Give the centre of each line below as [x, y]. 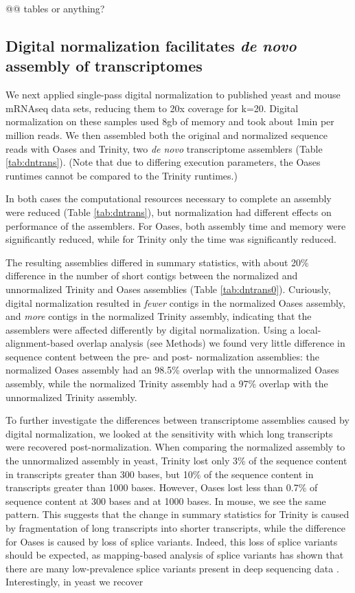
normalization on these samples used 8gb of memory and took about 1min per [170, 121]
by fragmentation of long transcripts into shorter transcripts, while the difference [175, 528]
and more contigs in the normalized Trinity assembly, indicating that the [159, 316]
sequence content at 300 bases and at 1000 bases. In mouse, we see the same [166, 500]
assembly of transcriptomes [104, 66]
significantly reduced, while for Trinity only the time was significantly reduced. [171, 239]
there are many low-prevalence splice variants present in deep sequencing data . [172, 568]
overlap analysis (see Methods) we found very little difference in [211, 343]
